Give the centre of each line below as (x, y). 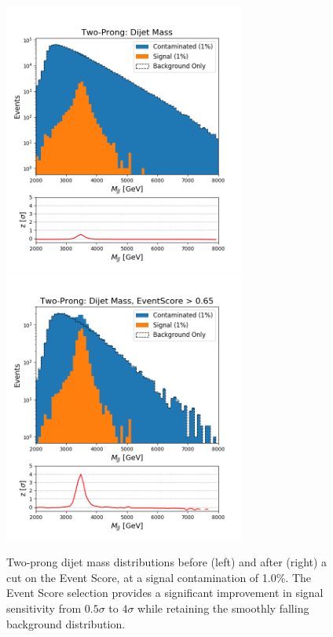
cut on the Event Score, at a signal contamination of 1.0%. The (159, 577)
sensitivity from (44, 608)
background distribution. (66, 623)
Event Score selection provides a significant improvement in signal (165, 593)
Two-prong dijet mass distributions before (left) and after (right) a (167, 562)
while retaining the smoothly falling (223, 608)
